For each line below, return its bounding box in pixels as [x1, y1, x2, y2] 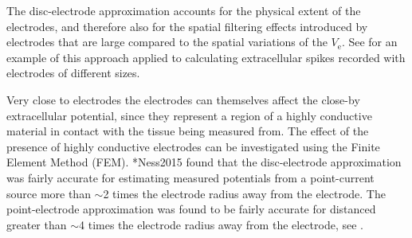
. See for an [341, 33, 398, 50]
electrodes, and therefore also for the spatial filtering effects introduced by [6, 18, 368, 34]
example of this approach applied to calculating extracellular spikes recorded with [6, 49, 406, 65]
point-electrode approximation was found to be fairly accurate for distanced [6, 201, 376, 217]
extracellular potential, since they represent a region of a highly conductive [6, 107, 372, 123]
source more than [6, 185, 91, 201]
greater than [6, 216, 67, 232]
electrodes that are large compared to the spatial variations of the [6, 33, 328, 50]
